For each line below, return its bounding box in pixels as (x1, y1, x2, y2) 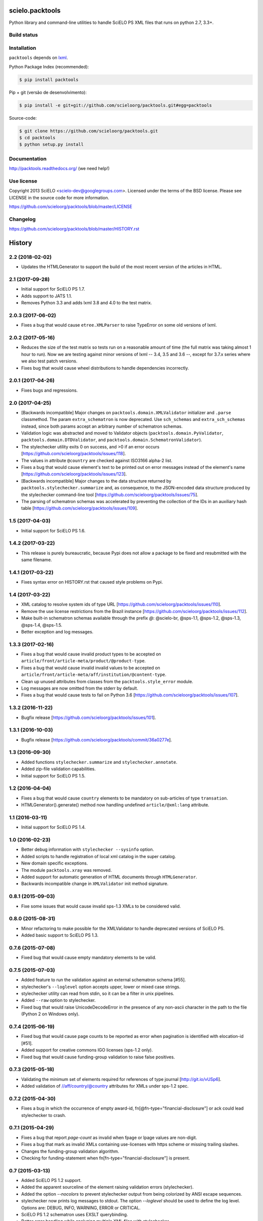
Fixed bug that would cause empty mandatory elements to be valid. (21, 955, 157, 961)
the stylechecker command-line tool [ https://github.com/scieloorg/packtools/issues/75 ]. (21, 491, 199, 498)
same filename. (21, 557, 52, 563)
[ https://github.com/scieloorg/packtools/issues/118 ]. (21, 451, 126, 457)
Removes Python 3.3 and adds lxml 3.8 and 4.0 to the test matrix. (21, 300, 152, 306)
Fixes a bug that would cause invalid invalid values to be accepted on (21, 665, 160, 671)
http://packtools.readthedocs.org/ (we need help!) (9, 166, 110, 171)
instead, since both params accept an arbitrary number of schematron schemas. (21, 423, 183, 429)
